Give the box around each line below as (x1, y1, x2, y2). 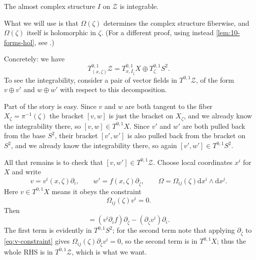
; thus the (216, 236, 246, 246)
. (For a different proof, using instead (101, 27, 214, 38)
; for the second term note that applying (112, 225, 235, 235)
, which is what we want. (71, 246, 147, 257)
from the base (4, 130, 46, 141)
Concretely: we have (4, 53, 65, 64)
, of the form (196, 74, 234, 85)
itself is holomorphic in (27, 27, 96, 38)
